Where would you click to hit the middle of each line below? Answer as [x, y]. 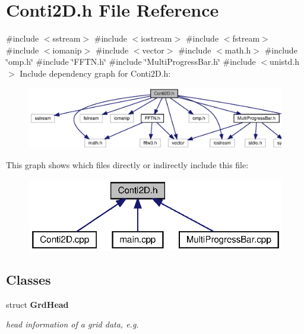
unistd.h [284, 62]
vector [153, 50]
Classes [28, 279]
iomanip [67, 50]
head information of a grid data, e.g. [72, 324]
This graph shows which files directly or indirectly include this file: [127, 165]
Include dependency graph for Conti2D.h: [95, 73]
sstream [66, 38]
